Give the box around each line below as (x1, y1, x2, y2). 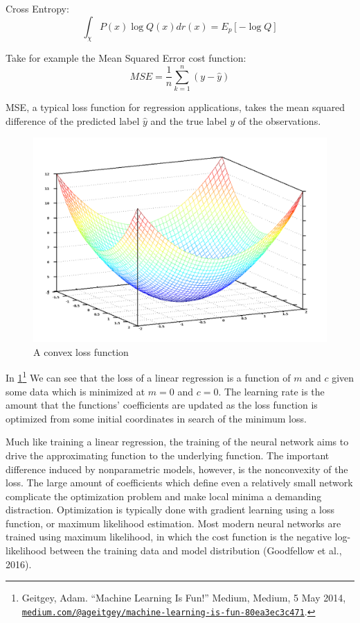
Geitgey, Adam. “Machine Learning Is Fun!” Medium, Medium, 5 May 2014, (21, 590, 346, 605)
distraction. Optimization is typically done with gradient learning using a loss (6, 502, 334, 517)
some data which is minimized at (6, 384, 145, 398)
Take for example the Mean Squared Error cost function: (6, 51, 246, 65)
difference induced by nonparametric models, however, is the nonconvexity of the (6, 461, 348, 476)
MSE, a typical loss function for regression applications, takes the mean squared (6, 100, 345, 114)
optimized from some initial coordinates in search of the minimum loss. (6, 411, 307, 425)
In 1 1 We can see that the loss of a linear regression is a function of (6, 368, 291, 384)
